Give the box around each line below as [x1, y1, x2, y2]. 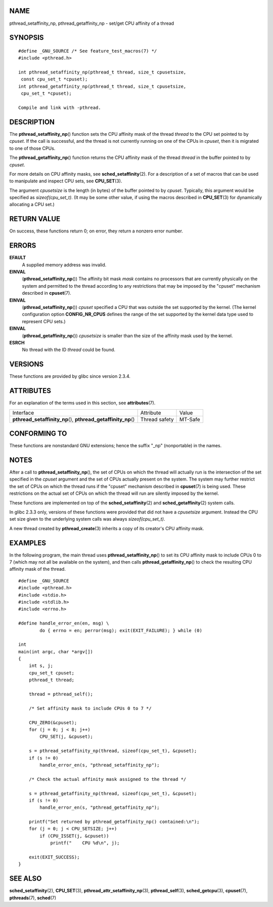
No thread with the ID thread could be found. [22, 347, 116, 353]
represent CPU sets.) [22, 318, 66, 324]
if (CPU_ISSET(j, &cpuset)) [39, 833, 109, 839]
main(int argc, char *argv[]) [18, 649, 94, 654]
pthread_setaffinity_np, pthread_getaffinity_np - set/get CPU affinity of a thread [9, 20, 174, 26]
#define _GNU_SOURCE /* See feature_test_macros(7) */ [18, 48, 157, 54]
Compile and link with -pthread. [18, 105, 101, 111]
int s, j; [28, 663, 53, 668]
